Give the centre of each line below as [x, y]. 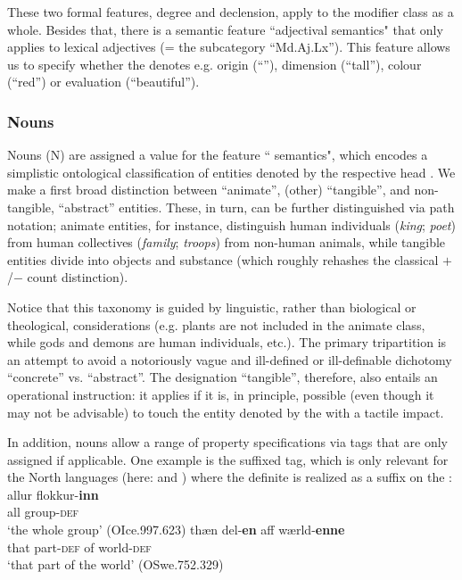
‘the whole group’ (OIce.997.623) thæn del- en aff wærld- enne [176, 530]
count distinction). [78, 277]
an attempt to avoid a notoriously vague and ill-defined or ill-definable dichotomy [230, 359]
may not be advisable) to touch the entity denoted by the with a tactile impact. [226, 412]
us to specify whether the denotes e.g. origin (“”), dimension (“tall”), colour [214, 64]
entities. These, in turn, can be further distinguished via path [287, 207]
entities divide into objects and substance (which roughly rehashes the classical [223, 259]
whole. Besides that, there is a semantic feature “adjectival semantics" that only [225, 29]
